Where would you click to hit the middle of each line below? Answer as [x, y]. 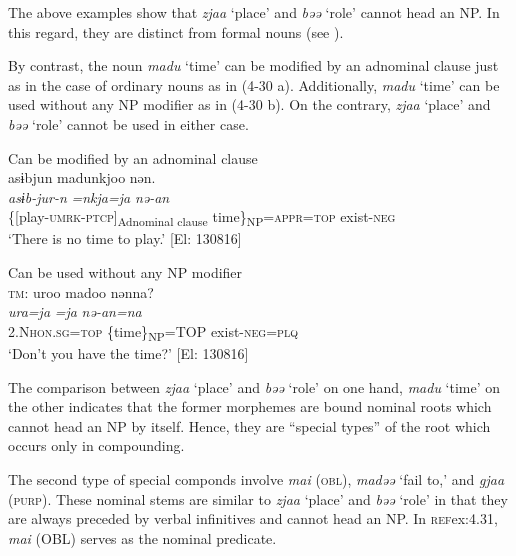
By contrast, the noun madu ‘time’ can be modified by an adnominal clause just [253, 65]
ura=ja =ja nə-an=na [75, 311]
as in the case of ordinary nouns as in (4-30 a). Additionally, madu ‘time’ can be [254, 84]
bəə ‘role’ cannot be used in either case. [128, 123]
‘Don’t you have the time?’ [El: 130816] [128, 352]
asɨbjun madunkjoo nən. [82, 177]
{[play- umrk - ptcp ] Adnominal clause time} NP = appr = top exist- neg [202, 218]
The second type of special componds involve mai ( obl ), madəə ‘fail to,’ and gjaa [256, 478]
